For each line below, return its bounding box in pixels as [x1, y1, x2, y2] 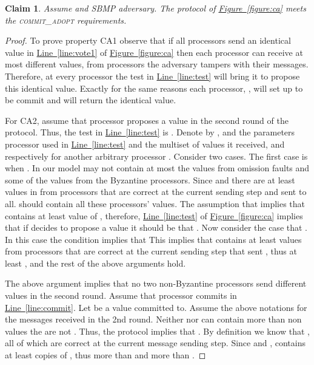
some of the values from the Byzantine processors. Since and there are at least [5, 173, 295, 186]
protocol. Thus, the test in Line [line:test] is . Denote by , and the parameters [5, 126, 295, 138]
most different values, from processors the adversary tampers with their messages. [5, 58, 309, 70]
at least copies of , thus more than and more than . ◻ [5, 349, 206, 361]
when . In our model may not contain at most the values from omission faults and [5, 162, 310, 174]
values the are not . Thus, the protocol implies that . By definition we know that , [5, 324, 310, 337]
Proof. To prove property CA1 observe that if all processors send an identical [5, 34, 291, 47]
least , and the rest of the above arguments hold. [5, 256, 186, 269]
